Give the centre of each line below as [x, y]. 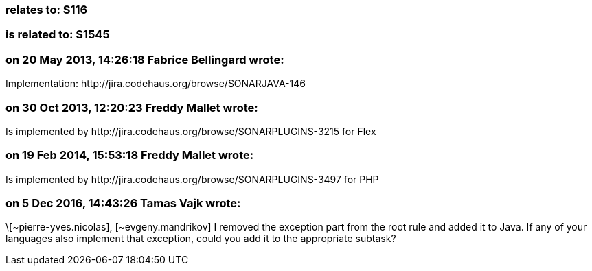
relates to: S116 [47, 10]
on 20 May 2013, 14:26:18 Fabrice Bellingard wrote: [145, 59]
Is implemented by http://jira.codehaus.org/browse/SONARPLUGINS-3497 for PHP [192, 179]
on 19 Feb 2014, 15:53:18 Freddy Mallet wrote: [130, 155]
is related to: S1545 [58, 35]
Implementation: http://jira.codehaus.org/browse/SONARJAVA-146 [156, 84]
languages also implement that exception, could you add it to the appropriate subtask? [201, 239]
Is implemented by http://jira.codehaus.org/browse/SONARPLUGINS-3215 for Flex [191, 131]
